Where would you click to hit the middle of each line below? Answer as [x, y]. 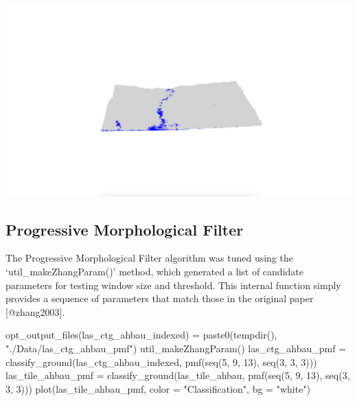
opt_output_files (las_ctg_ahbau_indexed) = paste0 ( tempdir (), [141, 335]
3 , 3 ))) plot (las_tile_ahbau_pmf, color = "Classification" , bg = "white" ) [158, 388]
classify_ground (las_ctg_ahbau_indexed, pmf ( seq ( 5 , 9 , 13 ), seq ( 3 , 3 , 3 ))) [161, 362]
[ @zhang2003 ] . [35, 311]
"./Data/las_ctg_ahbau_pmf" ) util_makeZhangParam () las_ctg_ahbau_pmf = [176, 348]
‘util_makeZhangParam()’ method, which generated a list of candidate [154, 271]
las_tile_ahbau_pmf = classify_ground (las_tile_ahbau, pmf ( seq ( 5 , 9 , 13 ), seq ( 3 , [178, 375]
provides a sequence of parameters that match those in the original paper [160, 298]
